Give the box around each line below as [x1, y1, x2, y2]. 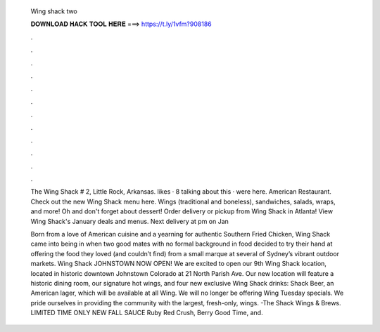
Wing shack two [30, 7, 77, 15]
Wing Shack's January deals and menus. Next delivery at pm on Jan [30, 217, 229, 225]
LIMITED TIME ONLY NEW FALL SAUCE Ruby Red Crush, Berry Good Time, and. [30, 309, 263, 317]
